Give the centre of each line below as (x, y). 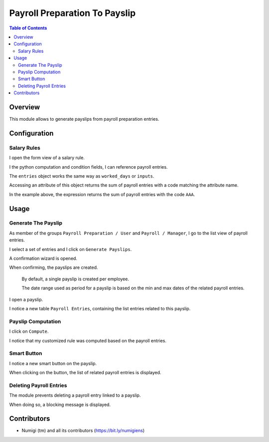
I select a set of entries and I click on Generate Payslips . (70, 249)
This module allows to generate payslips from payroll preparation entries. (84, 119)
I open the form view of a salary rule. (47, 158)
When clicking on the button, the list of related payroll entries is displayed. (85, 373)
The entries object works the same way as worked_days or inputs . (82, 176)
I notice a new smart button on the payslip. (53, 363)
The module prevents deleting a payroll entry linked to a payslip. (75, 395)
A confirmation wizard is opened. (43, 258)
